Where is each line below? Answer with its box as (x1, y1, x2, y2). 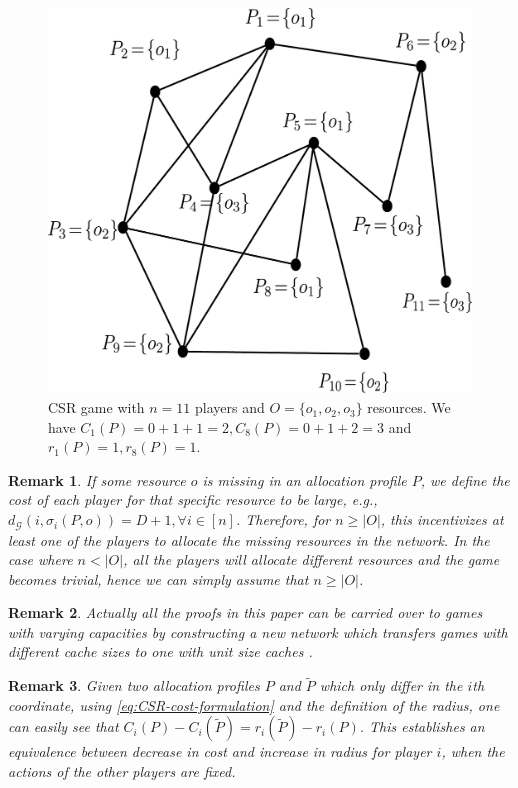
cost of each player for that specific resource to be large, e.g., (8, 489, 378, 510)
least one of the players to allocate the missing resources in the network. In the (8, 529, 490, 550)
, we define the (420, 469, 510, 490)
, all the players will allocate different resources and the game (123, 549, 500, 570)
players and (195, 397, 265, 418)
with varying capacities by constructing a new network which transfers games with (8, 621, 508, 642)
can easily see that (8, 716, 119, 737)
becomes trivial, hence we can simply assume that (8, 568, 309, 589)
